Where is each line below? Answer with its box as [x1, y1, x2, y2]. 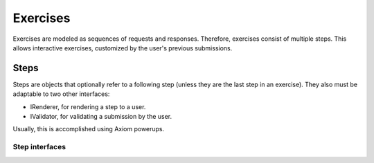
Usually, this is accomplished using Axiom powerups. [12, 125, 165, 133]
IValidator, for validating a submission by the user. [30, 113, 172, 121]
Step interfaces [12, 142, 66, 152]
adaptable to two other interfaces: [12, 90, 110, 98]
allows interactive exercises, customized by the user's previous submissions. [12, 44, 233, 52]
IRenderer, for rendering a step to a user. [30, 102, 146, 111]
